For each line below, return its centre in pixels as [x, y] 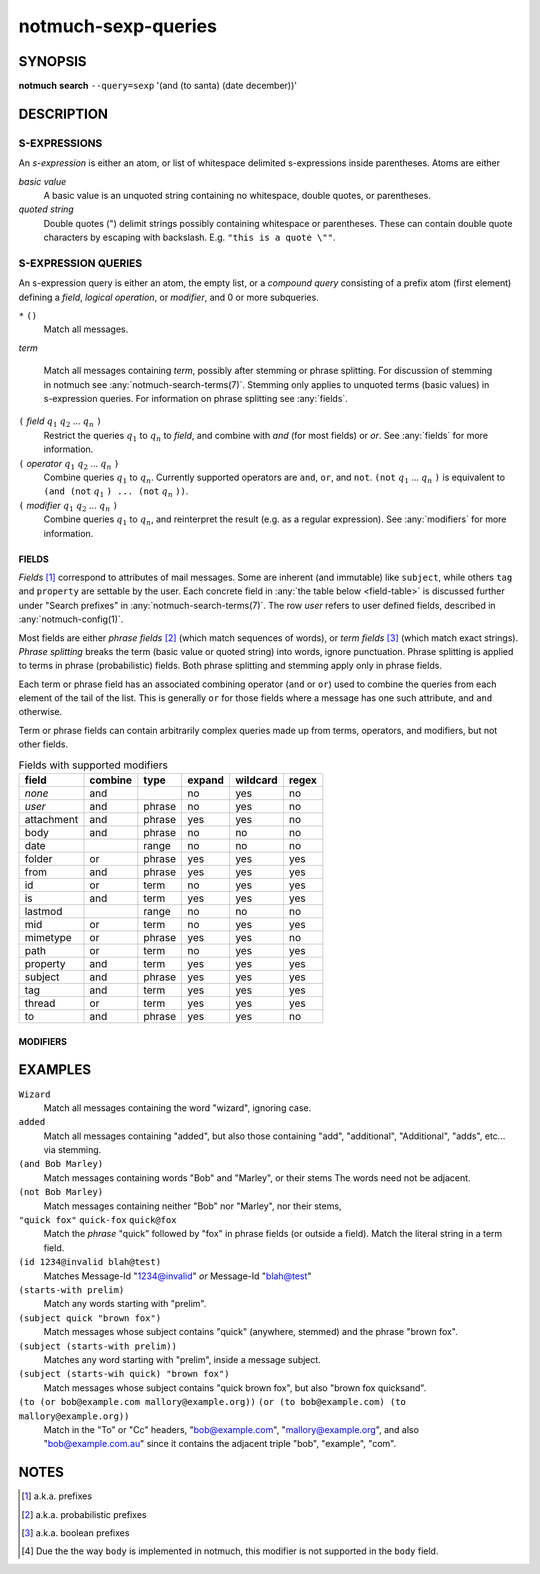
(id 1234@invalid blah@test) [90, 1262]
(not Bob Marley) [61, 1192]
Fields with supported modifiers [93, 765]
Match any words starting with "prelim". [125, 1304]
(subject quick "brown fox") [90, 1318]
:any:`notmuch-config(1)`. [71, 619]
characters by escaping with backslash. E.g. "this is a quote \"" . [189, 237]
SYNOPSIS [52, 61]
